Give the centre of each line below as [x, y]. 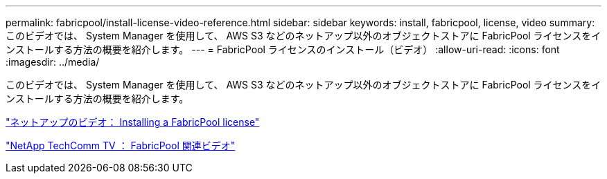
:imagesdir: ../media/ [53, 62]
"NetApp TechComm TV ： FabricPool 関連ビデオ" [121, 145]
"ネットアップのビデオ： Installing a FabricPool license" [133, 122]
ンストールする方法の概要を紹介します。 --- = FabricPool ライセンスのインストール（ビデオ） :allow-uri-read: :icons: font [283, 49]
